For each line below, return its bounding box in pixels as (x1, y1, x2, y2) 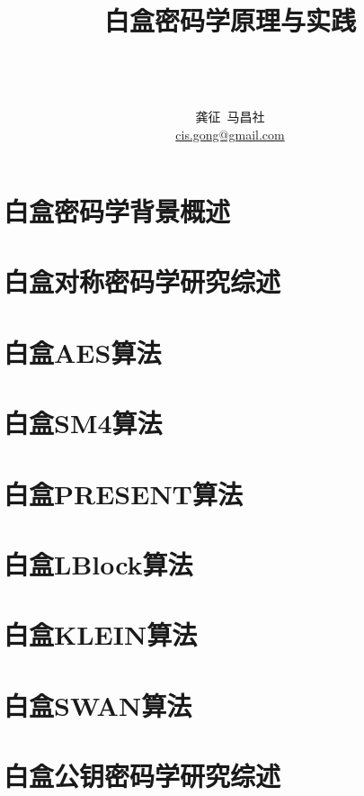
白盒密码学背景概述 (4, 193, 231, 230)
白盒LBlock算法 (4, 545, 193, 582)
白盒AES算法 (4, 333, 162, 370)
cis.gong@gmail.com (175, 124, 285, 143)
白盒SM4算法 (4, 404, 163, 441)
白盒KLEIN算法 (4, 616, 198, 653)
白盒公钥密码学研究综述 (4, 757, 281, 794)
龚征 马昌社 (195, 106, 265, 125)
